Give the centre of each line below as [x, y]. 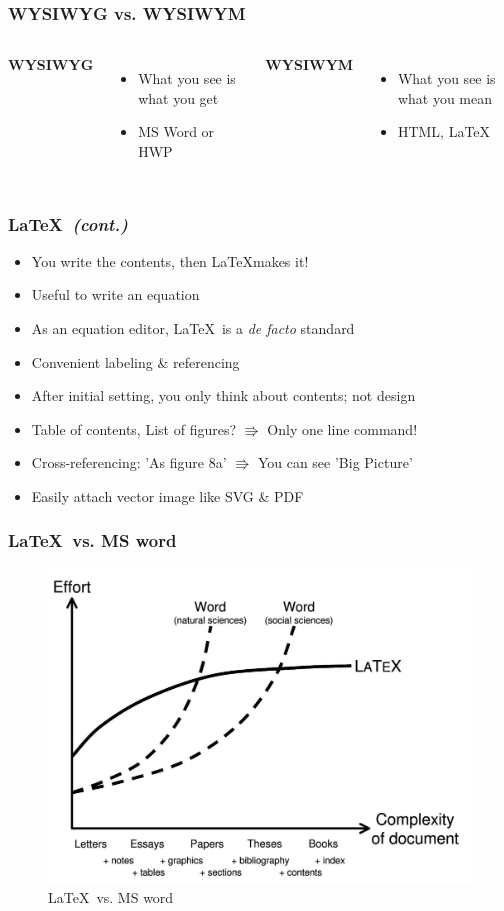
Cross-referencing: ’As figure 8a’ [129, 462]
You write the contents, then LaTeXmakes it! [170, 260]
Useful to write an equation [115, 294]
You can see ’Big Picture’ [335, 462]
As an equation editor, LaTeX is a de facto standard [193, 328]
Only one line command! [342, 428]
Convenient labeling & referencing [135, 361]
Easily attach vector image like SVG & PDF [167, 495]
